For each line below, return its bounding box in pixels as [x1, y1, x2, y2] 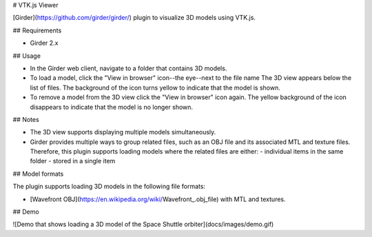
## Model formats [12, 169, 64, 178]
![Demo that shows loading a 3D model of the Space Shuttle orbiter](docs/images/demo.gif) [12, 220, 274, 229]
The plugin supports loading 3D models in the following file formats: [12, 183, 206, 191]
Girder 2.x [30, 39, 59, 48]
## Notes [12, 115, 39, 123]
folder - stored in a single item [30, 157, 116, 165]
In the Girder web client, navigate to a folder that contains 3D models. [30, 64, 227, 72]
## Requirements [12, 26, 62, 34]
